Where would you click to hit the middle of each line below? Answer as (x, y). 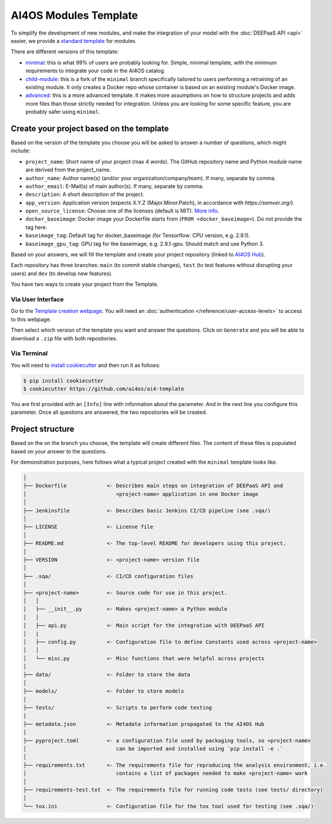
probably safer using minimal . (63, 112)
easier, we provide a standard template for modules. (74, 40)
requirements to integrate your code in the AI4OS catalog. (95, 71)
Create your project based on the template (90, 128)
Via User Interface (37, 299)
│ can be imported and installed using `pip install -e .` (153, 749)
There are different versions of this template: (65, 52)
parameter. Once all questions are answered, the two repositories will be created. (109, 412)
